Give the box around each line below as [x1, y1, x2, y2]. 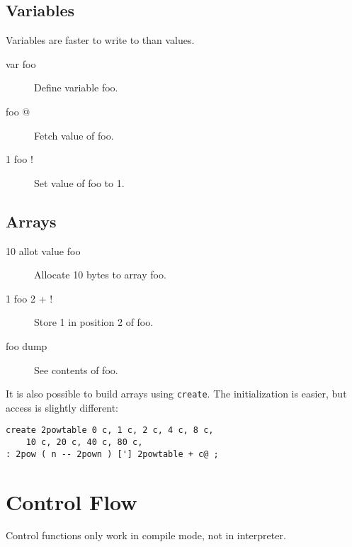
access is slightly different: [6, 400, 118, 415]
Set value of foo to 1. [34, 175, 125, 190]
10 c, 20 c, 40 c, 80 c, [25, 437, 143, 448]
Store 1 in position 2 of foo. [34, 315, 154, 329]
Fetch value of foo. [34, 128, 114, 142]
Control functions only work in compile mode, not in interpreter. [6, 528, 286, 543]
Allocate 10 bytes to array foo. [34, 267, 166, 282]
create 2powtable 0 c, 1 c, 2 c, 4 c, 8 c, [6, 425, 214, 436]
